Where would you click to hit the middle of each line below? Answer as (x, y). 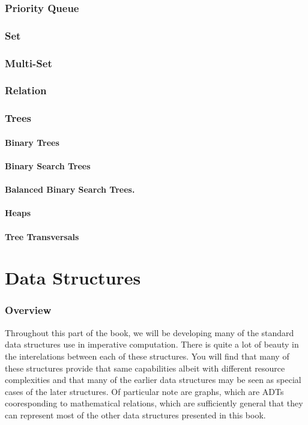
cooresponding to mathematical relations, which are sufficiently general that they (154, 403)
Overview (28, 310)
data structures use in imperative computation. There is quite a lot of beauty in (152, 344)
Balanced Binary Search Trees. (70, 189)
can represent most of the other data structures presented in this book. (135, 414)
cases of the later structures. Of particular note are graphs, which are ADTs (144, 391)
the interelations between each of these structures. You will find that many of (147, 356)
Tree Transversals (42, 236)
